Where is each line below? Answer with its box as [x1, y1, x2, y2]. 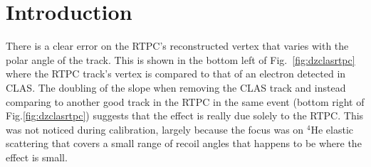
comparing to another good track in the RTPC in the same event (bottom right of [6, 94, 365, 109]
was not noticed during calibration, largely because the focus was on [6, 122, 304, 136]
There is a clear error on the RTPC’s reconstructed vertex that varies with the [6, 38, 349, 53]
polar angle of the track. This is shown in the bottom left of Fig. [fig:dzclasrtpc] [6, 52, 355, 67]
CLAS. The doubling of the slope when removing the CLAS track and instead [6, 80, 346, 95]
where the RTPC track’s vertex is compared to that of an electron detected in [6, 66, 346, 81]
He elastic [310, 122, 354, 136]
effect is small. [6, 149, 68, 164]
